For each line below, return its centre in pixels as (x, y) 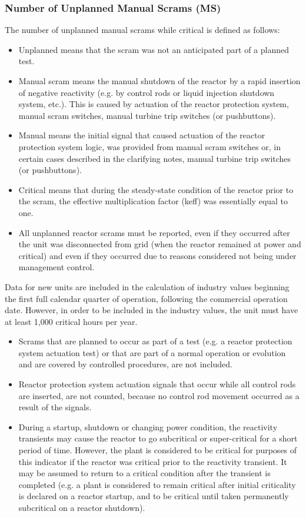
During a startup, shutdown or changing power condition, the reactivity (148, 426)
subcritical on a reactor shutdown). (82, 507)
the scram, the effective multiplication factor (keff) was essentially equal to (153, 201)
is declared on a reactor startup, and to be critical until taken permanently (154, 496)
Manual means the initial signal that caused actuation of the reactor (142, 135)
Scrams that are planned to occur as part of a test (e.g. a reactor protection (155, 341)
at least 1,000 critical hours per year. (71, 321)
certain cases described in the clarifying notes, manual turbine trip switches (155, 158)
